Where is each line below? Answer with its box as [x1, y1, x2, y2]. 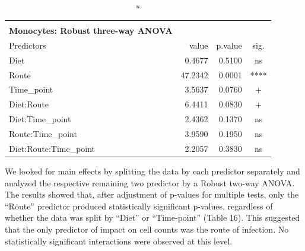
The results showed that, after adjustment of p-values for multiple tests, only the [5, 188, 299, 201]
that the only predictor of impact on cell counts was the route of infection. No [5, 223, 289, 235]
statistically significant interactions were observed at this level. [5, 234, 233, 247]
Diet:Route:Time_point [9, 142, 96, 154]
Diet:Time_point [9, 113, 71, 125]
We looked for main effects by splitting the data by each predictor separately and [5, 164, 300, 177]
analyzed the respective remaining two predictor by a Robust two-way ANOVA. [5, 176, 295, 189]
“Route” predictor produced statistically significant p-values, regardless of [5, 199, 273, 212]
